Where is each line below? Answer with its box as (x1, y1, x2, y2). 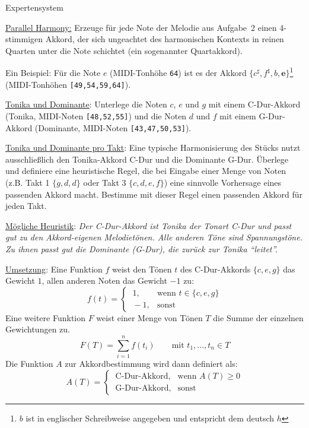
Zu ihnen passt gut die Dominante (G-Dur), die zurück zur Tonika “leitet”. (5, 243, 278, 255)
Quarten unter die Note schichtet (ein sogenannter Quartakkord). (5, 44, 243, 56)
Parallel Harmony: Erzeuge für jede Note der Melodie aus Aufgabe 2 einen (5, 21, 277, 33)
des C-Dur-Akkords (180, 262, 251, 275)
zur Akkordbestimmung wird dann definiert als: (65, 357, 238, 370)
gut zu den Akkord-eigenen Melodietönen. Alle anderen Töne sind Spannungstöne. (5, 231, 302, 243)
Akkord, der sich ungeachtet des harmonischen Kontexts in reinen (45, 33, 284, 45)
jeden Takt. (5, 199, 47, 212)
